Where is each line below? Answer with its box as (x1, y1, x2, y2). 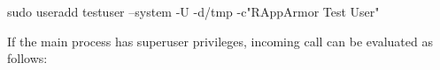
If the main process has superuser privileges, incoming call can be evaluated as (7, 31, 433, 50)
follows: (7, 49, 48, 67)
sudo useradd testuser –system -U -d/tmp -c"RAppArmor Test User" (7, 3, 380, 20)
